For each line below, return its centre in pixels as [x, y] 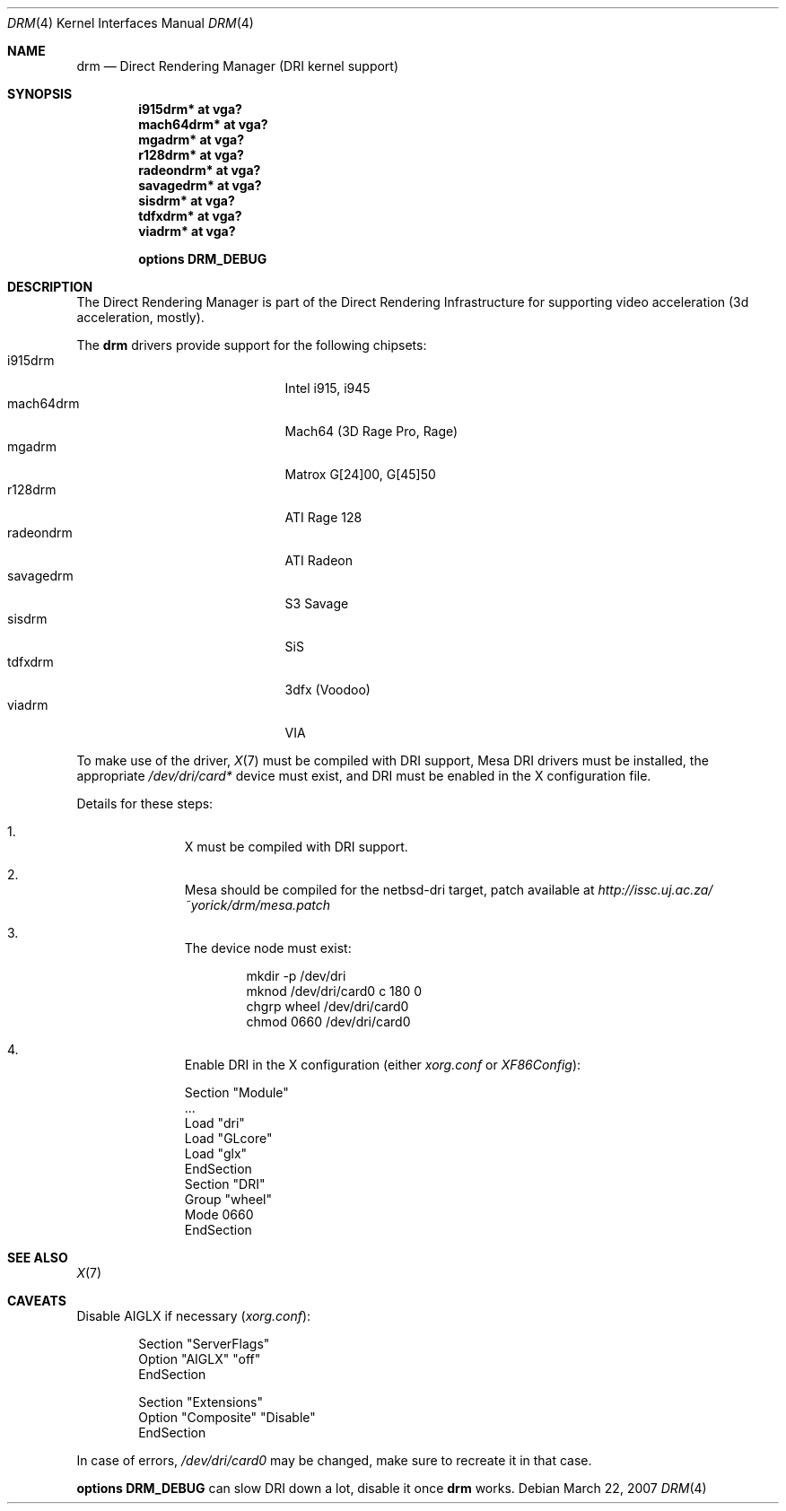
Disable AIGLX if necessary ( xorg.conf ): [194, 1316]
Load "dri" [214, 1123]
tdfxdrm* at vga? [190, 216]
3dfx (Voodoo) [327, 690]
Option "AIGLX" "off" [200, 1359]
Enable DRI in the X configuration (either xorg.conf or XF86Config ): [383, 1065]
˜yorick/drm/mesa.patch [258, 905]
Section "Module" [236, 1092]
